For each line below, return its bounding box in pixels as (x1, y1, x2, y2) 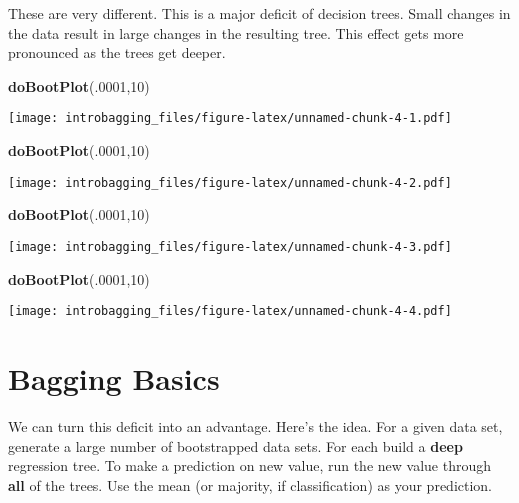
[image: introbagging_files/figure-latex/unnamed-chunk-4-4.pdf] (8, 304, 452, 319)
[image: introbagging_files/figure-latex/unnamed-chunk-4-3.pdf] (8, 239, 452, 254)
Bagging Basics (8, 357, 220, 398)
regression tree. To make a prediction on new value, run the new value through (8, 455, 491, 476)
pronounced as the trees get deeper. (8, 42, 226, 63)
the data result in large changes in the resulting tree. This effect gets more (8, 22, 464, 43)
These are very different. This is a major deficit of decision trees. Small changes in (8, 3, 511, 23)
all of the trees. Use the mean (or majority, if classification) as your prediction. (8, 474, 492, 495)
